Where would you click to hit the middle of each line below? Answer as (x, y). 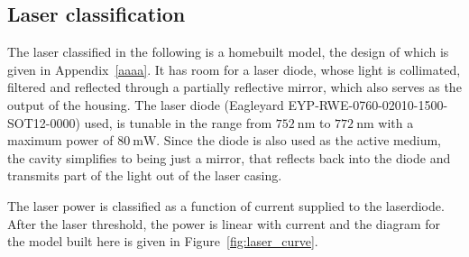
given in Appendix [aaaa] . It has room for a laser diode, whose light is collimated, (234, 69)
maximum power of (60, 140)
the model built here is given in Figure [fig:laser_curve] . (163, 241)
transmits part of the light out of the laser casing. (145, 175)
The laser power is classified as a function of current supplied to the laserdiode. (226, 205)
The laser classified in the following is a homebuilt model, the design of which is (228, 52)
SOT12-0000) (44, 122)
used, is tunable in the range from (178, 122)
